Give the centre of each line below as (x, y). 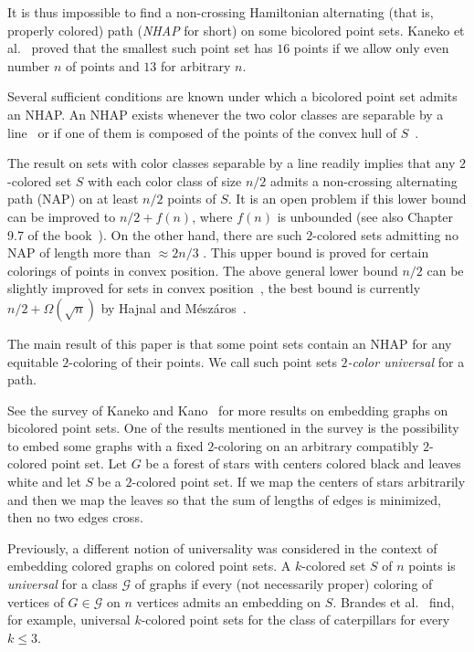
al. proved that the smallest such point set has (140, 48)
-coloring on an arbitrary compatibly (316, 445)
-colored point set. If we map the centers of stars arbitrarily (299, 482)
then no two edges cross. (75, 517)
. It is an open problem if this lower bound (347, 199)
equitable (33, 361)
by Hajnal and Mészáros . (174, 307)
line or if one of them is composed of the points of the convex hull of (202, 132)
